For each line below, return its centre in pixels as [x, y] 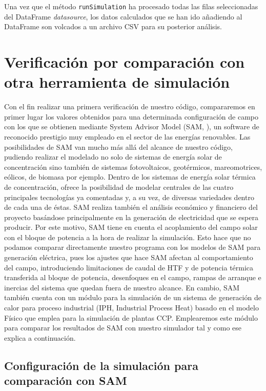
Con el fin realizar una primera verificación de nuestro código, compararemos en [130, 106]
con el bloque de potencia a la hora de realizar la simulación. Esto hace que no [128, 237]
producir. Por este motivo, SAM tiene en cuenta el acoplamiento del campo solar [131, 227]
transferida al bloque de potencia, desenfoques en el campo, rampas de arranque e [133, 277]
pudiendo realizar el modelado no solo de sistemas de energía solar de [113, 157]
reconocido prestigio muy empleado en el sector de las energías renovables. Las [127, 136]
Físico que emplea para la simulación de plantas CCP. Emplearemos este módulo [131, 317]
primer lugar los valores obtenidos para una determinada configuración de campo [131, 116]
